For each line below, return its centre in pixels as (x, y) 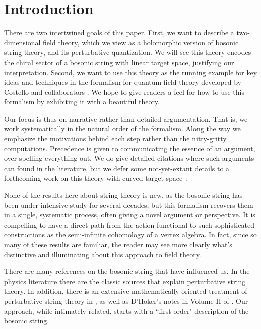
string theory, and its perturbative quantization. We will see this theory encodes (128, 52)
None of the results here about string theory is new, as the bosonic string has (123, 195)
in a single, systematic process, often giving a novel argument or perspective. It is (130, 215)
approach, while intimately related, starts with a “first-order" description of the (126, 311)
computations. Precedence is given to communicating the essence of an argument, (130, 148)
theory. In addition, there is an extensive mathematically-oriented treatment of (126, 291)
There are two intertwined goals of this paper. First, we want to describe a (119, 33)
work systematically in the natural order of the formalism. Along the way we (122, 128)
